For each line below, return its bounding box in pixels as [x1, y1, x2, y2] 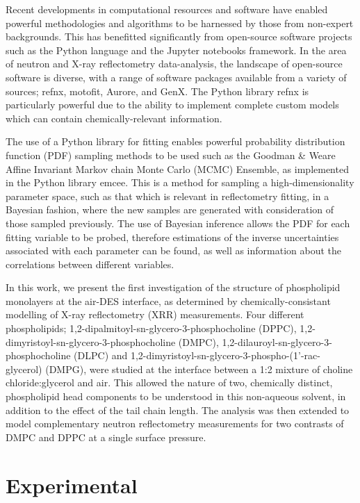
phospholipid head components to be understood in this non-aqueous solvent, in [6, 389, 346, 404]
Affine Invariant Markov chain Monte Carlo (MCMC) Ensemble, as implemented [6, 161, 349, 176]
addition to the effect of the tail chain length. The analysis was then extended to [6, 402, 350, 417]
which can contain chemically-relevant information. [6, 110, 222, 125]
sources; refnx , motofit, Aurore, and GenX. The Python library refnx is [6, 83, 309, 98]
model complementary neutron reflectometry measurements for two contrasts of [6, 416, 344, 431]
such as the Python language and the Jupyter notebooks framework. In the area [6, 42, 347, 57]
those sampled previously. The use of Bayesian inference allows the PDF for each [6, 215, 350, 230]
